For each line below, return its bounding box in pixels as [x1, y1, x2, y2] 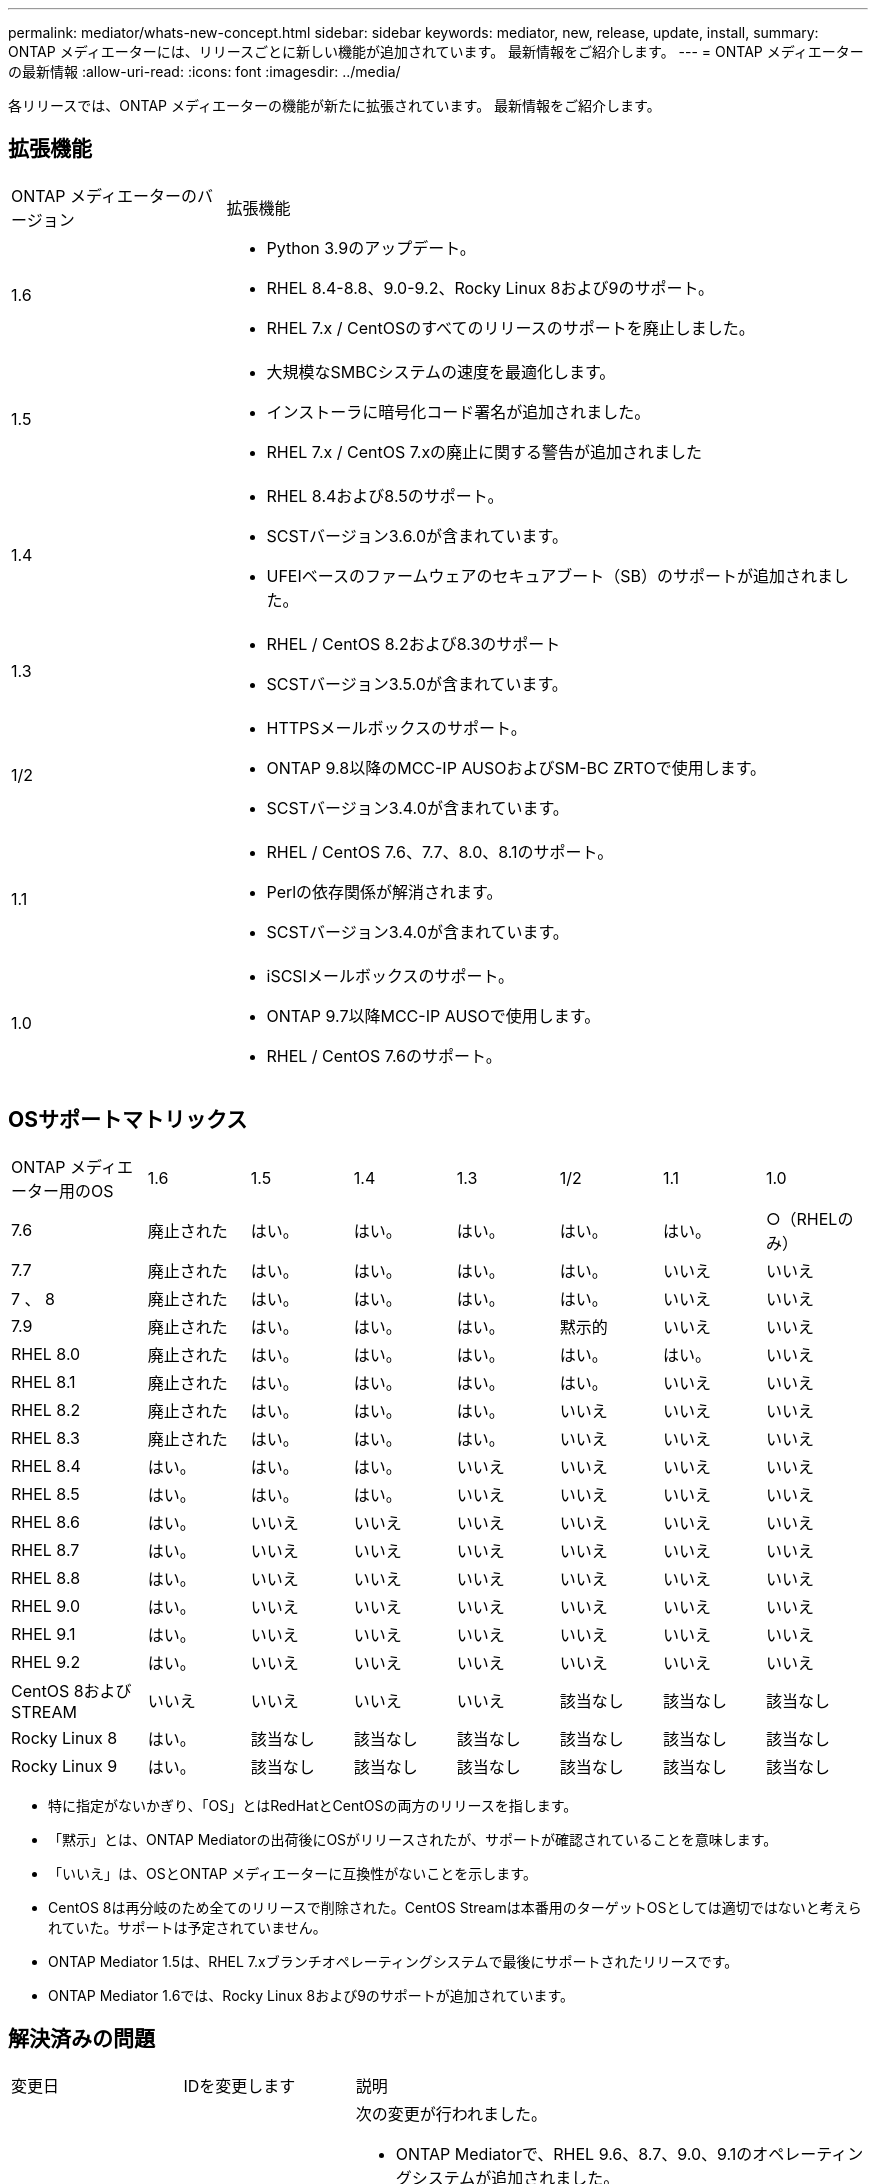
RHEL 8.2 [11, 1399, 81, 1420]
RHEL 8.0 [11, 1343, 81, 1364]
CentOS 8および [11, 1680, 132, 1701]
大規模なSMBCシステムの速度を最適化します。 [266, 361, 616, 382]
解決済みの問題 [8, 2026, 155, 2052]
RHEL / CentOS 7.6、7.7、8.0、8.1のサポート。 [266, 841, 614, 862]
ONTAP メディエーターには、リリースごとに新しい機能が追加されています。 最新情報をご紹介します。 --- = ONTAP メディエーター [8, 43, 864, 60]
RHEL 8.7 [11, 1539, 80, 1560]
